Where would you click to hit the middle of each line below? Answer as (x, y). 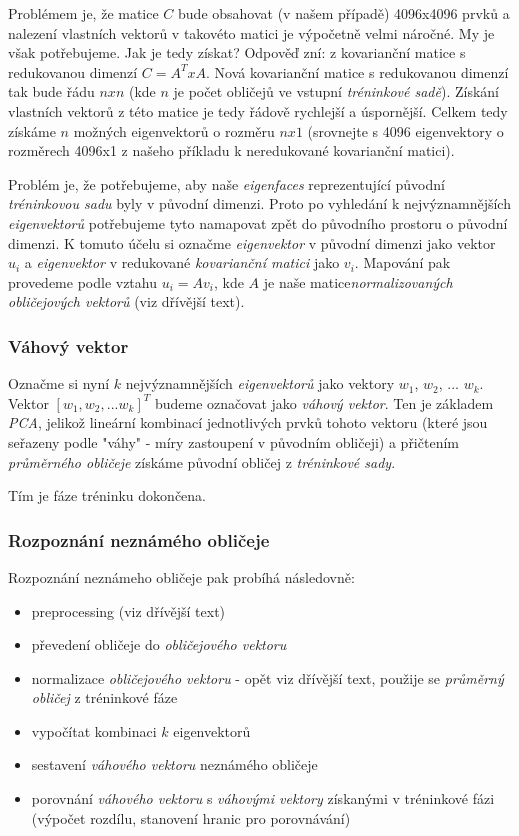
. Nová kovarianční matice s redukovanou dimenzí (357, 71)
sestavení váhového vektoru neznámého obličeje (174, 764)
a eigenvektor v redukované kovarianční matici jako (182, 262)
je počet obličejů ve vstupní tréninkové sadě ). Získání (336, 91)
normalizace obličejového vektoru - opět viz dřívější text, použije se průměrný (267, 677)
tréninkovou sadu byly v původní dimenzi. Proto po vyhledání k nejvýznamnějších (259, 203)
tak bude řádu (51, 91)
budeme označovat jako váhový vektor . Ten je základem (324, 402)
